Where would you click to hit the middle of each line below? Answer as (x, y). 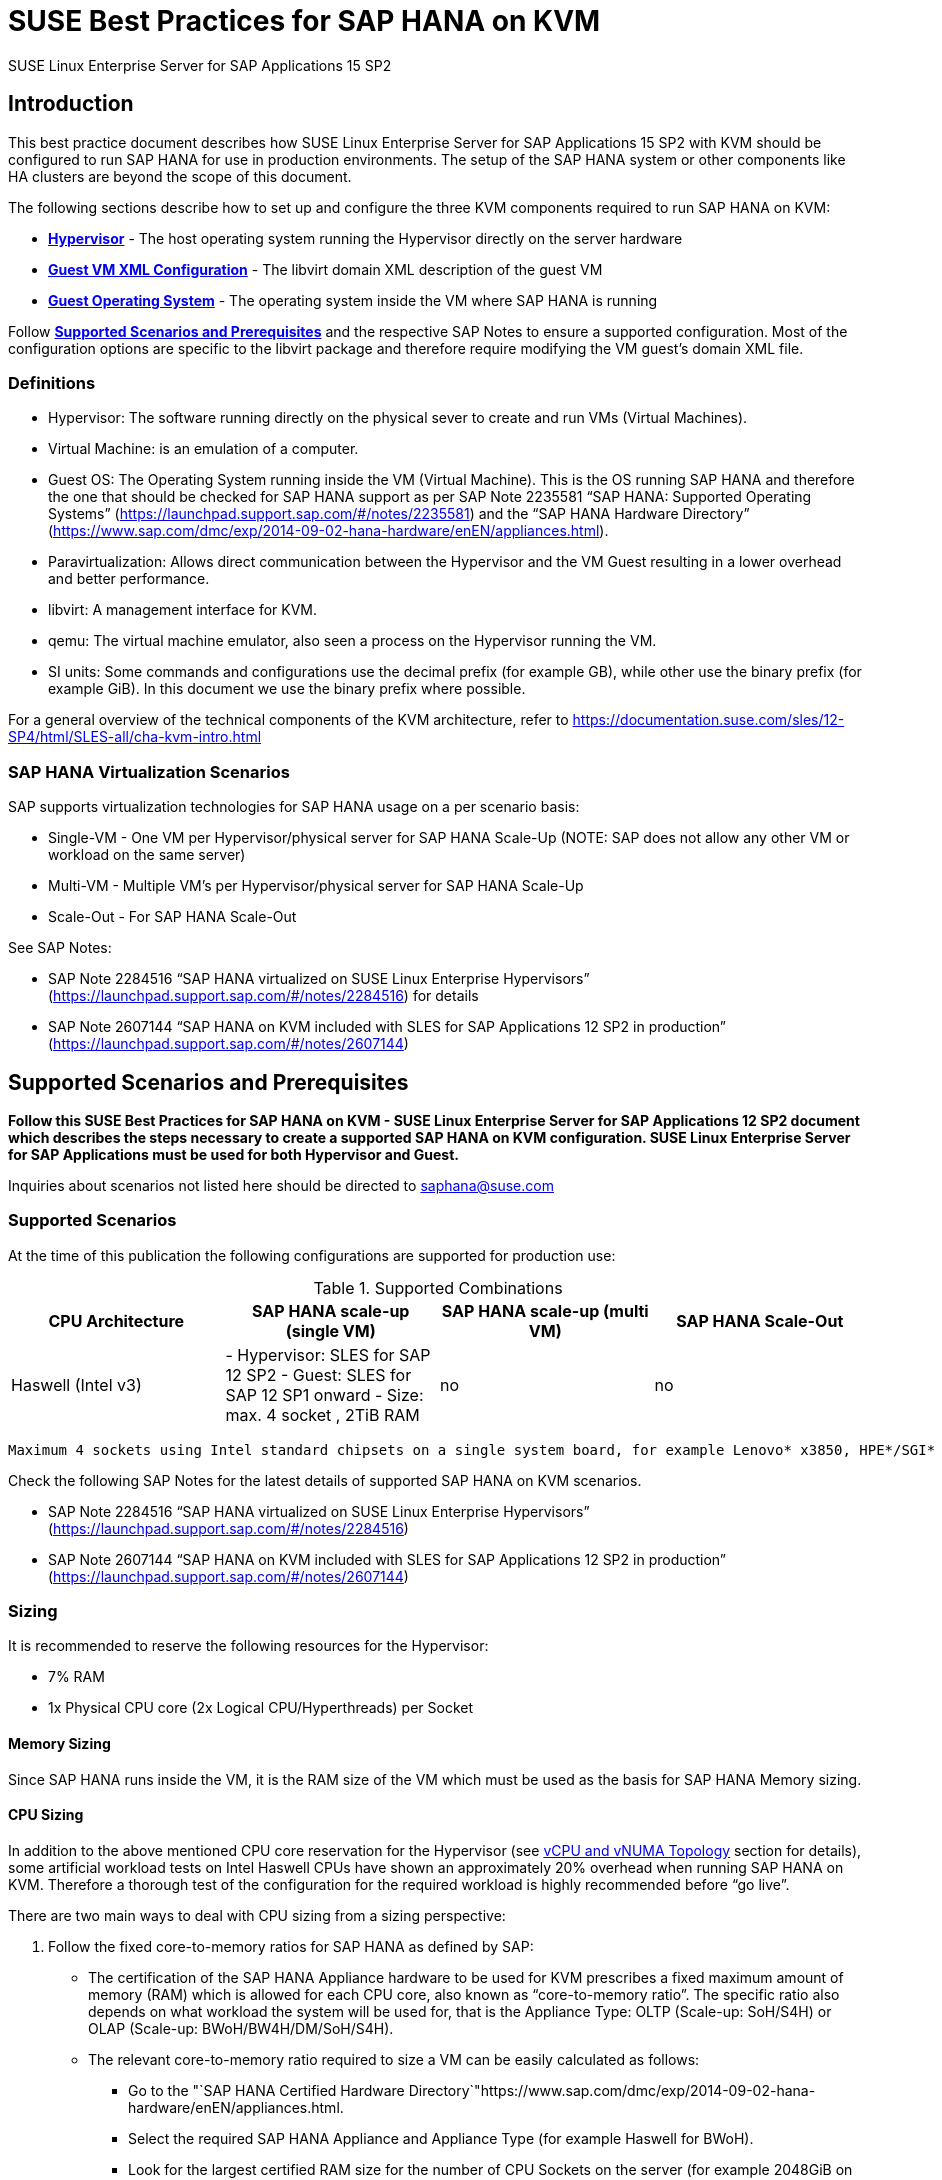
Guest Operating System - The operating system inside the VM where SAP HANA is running (353, 300)
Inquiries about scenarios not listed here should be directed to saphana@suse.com (281, 1185)
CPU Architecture (116, 1320)
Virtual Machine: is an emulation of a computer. (203, 449)
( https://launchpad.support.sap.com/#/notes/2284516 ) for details (263, 996)
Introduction (71, 104)
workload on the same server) (147, 855)
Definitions (52, 382)
